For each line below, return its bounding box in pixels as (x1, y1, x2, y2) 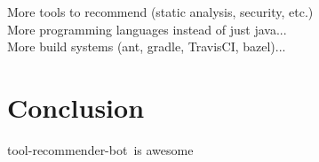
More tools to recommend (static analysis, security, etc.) (7, 3, 314, 20)
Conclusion (7, 89, 145, 125)
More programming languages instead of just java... (7, 19, 287, 38)
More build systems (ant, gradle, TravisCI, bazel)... (7, 37, 286, 56)
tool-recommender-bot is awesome (7, 140, 194, 158)
